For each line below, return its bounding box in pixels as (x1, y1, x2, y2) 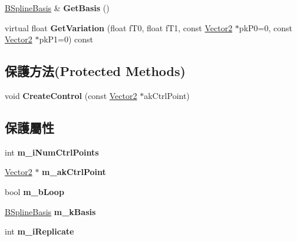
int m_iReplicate (5, 225, 74, 237)
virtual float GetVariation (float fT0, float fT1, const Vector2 (5, 21, 233, 34)
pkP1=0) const (39, 33, 94, 45)
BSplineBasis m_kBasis (5, 205, 96, 217)
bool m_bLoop (5, 185, 64, 197)
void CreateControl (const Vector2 (5, 89, 137, 101)
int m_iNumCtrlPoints (5, 146, 99, 158)
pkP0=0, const (239, 21, 292, 34)
